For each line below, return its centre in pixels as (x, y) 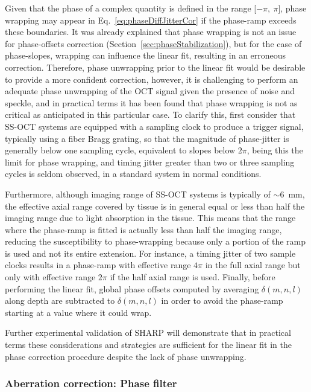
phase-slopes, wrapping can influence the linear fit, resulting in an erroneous (146, 55)
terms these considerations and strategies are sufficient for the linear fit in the (148, 345)
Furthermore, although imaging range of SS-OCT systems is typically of (138, 194)
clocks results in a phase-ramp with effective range (98, 265)
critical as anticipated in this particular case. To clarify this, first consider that (150, 114)
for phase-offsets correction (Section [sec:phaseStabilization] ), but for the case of (153, 43)
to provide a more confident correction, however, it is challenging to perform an (152, 79)
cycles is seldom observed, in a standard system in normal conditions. (133, 174)
